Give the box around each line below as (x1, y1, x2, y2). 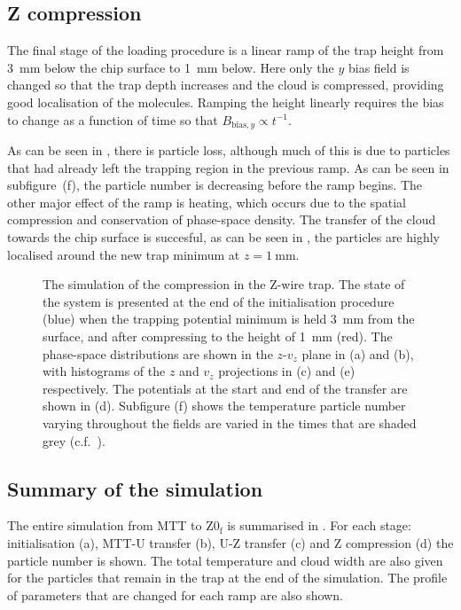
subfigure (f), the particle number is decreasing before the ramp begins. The (7, 176, 423, 194)
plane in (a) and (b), (301, 344, 414, 363)
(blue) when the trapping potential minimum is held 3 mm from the (43, 309, 415, 328)
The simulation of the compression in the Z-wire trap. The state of (43, 275, 405, 293)
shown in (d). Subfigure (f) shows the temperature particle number (43, 396, 406, 415)
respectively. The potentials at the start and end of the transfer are (43, 379, 408, 397)
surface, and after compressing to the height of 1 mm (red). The (43, 326, 393, 345)
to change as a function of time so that (7, 110, 218, 129)
